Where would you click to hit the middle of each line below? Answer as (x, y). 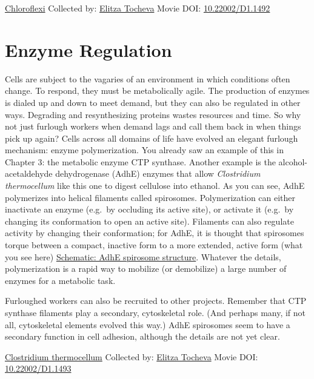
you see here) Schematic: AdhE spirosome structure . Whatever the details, (143, 256)
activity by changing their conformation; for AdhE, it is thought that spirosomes (155, 233)
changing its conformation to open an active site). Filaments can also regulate (149, 221)
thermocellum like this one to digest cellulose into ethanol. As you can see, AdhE (155, 186)
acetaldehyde (29, 173)
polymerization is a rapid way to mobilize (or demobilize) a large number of (146, 269)
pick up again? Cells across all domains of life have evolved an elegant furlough (152, 138)
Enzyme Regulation (89, 49)
